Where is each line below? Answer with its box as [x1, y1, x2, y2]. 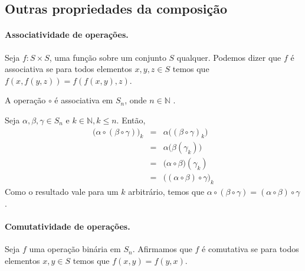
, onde [124, 94, 147, 106]
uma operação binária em [29, 243, 121, 255]
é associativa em [54, 94, 113, 106]
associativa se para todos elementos [5, 63, 132, 75]
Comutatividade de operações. [5, 220, 130, 233]
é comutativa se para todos [202, 243, 299, 255]
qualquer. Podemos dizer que [176, 51, 281, 63]
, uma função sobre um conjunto [49, 51, 166, 63]
